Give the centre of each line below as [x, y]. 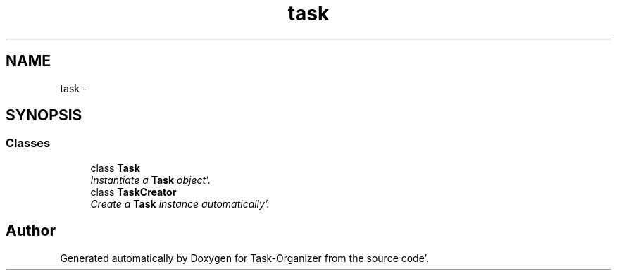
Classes [28, 143]
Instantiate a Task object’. [150, 180]
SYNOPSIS [44, 115]
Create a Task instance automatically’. [180, 203]
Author [31, 231]
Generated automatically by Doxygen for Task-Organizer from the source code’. [244, 258]
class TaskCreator [133, 192]
